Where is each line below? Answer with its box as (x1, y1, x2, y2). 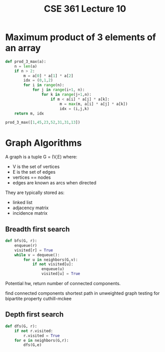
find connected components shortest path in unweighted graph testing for (5, 290, 160, 296)
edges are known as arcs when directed (12, 180, 97, 186)
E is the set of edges (12, 169, 56, 175)
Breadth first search (5, 225, 70, 233)
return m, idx (14, 111, 44, 116)
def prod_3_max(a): (5, 59, 47, 64)
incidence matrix (12, 210, 48, 216)
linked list (12, 200, 33, 206)
